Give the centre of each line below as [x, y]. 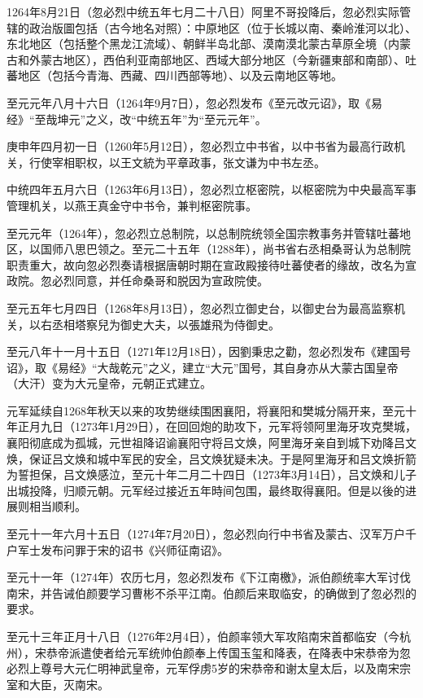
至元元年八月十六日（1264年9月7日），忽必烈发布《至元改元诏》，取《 [189, 102]
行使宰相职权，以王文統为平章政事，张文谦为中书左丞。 [177, 162]
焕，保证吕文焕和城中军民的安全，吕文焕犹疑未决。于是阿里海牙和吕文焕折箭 [211, 458]
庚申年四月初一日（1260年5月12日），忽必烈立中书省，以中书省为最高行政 [200, 146]
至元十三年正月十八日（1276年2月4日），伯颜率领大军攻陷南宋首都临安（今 [203, 636]
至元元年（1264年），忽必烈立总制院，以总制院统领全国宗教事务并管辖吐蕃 [203, 233]
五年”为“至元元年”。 [213, 119]
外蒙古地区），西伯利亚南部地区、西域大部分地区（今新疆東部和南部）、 [217, 59]
